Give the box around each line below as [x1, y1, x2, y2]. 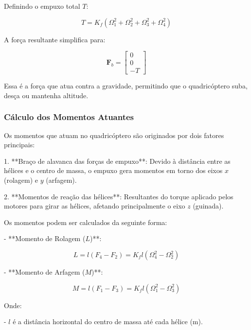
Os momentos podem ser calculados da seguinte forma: [4, 217, 167, 227]
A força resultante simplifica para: [4, 34, 106, 44]
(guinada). [193, 201, 224, 211]
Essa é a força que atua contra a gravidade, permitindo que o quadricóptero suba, [4, 81, 248, 91]
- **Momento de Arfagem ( [4, 267, 85, 277]
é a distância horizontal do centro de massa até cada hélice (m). [13, 316, 203, 327]
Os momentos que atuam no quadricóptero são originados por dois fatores [4, 130, 224, 140]
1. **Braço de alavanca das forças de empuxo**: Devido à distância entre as [4, 156, 231, 166]
